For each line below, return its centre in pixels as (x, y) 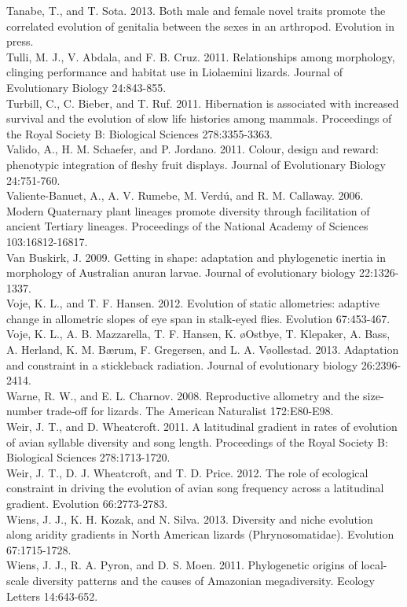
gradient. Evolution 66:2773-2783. (87, 503)
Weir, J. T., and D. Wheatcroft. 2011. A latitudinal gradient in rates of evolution (202, 427)
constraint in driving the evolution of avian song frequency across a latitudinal (195, 488)
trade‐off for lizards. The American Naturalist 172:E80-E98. (190, 411)
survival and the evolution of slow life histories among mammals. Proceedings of (199, 118)
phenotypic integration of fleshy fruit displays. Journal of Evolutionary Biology (196, 164)
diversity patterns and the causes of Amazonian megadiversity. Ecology (203, 580)
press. (20, 41)
